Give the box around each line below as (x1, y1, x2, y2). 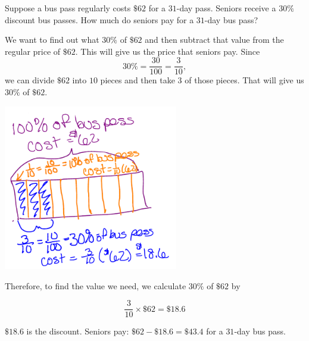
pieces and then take (100, 74, 175, 86)
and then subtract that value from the (145, 33, 284, 46)
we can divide (5, 74, 55, 86)
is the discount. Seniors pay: (26, 325, 129, 337)
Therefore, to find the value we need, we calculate (5, 279, 186, 292)
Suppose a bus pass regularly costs (5, 2, 131, 14)
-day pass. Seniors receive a (176, 2, 276, 14)
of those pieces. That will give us (185, 74, 304, 86)
